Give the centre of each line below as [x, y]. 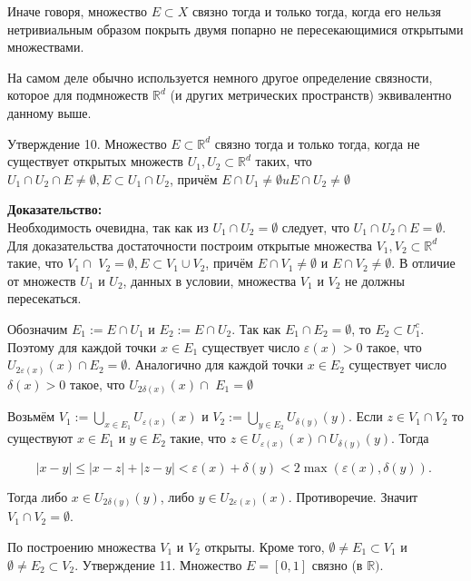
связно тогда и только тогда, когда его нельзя [316, 11]
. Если [365, 416]
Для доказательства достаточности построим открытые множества [190, 245]
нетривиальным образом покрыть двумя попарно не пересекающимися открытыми [235, 29]
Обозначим [38, 328]
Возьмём [31, 416]
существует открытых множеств [95, 161]
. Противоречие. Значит [353, 496]
